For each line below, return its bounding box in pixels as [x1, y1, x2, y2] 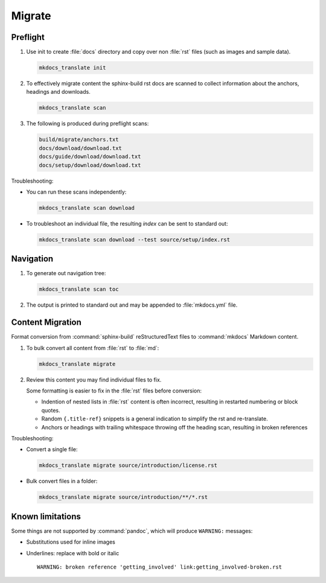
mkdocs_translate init [39, 64, 106, 71]
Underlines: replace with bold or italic [26, 549, 120, 556]
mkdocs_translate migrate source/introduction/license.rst [39, 462, 217, 469]
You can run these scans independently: [26, 188, 127, 195]
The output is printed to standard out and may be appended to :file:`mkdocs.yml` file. [26, 301, 238, 308]
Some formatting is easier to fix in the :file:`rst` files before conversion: [26, 387, 202, 394]
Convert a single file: [26, 446, 78, 453]
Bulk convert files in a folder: [26, 478, 98, 485]
